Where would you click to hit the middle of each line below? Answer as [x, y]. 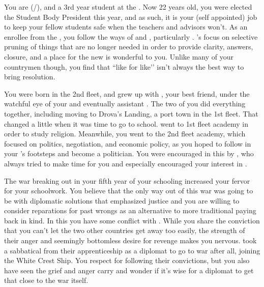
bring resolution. [30, 77]
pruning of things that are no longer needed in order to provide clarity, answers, [129, 47]
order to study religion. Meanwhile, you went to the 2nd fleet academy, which [125, 134]
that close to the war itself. [46, 280]
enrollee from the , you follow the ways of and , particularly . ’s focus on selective [131, 36]
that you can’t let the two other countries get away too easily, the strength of [125, 230]
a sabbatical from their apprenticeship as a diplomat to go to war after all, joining [132, 250]
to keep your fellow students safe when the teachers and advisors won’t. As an [126, 27]
